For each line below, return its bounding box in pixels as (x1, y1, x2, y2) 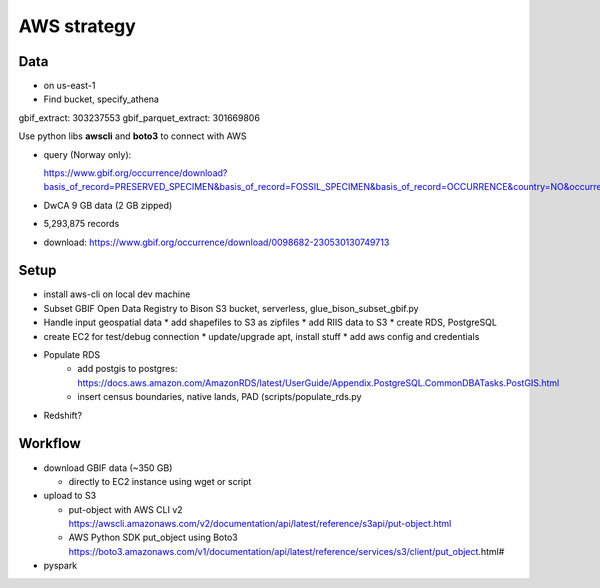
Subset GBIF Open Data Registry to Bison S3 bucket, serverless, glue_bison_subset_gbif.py (43, 302, 419, 314)
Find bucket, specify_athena (43, 93, 160, 105)
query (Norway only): (43, 148, 132, 160)
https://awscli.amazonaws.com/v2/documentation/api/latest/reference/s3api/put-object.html (68, 518, 452, 530)
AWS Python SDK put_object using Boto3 (68, 531, 239, 544)
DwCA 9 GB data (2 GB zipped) (43, 199, 173, 211)
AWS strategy (18, 15, 137, 37)
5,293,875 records (43, 218, 120, 230)
